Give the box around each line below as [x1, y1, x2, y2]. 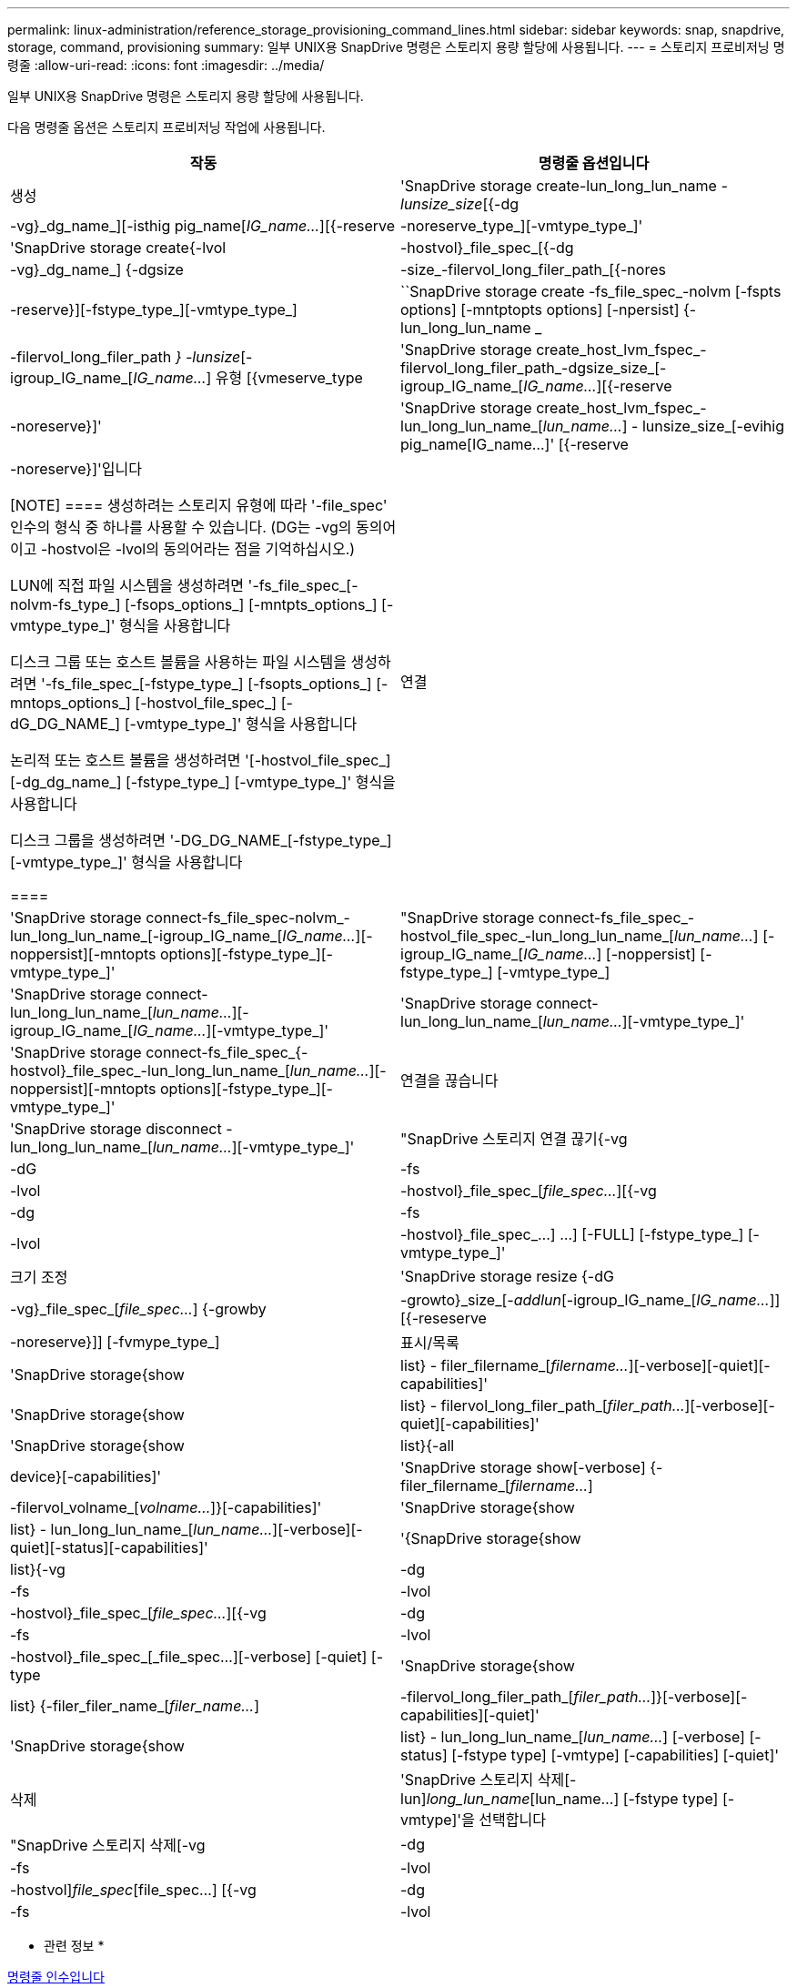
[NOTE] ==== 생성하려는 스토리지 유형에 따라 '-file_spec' [10, 496, 388, 514]
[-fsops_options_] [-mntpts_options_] [124, 595, 378, 614]
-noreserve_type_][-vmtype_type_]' [400, 217, 643, 235]
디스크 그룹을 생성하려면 [10, 831, 166, 849]
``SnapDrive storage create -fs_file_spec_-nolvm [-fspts [400, 282, 782, 300]
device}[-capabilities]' [10, 1467, 162, 1486]
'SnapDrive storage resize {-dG [400, 1267, 614, 1285]
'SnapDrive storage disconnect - [10, 1120, 233, 1138]
